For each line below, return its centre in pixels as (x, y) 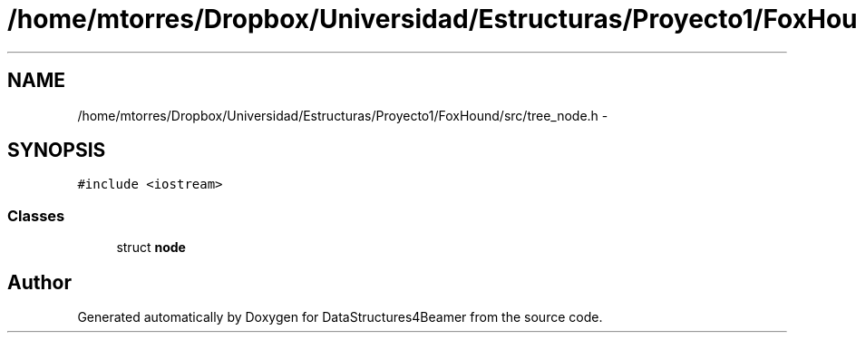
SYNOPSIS (57, 151)
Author (39, 282)
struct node (151, 248)
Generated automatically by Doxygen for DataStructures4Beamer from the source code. (340, 317)
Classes (36, 215)
